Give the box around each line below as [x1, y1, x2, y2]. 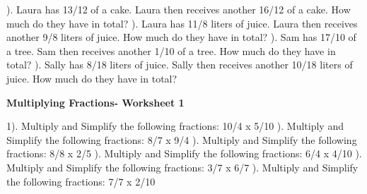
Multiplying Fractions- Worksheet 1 [6, 95, 185, 109]
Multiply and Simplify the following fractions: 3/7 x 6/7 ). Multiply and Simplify [6, 159, 359, 174]
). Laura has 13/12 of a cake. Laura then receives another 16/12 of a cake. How [6, 2, 351, 16]
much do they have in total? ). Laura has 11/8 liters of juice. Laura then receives [6, 16, 358, 30]
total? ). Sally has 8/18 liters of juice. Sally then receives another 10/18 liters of [6, 57, 353, 72]
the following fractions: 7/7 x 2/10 [6, 174, 156, 188]
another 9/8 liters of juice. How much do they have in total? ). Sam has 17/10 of [6, 30, 356, 44]
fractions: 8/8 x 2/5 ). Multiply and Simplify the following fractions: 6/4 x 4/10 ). [6, 146, 362, 161]
